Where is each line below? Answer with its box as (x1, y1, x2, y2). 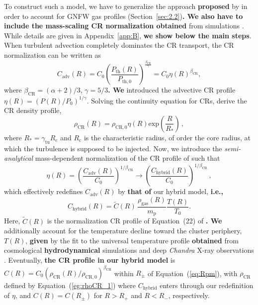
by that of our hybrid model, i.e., (118, 186, 223, 197)
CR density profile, (4, 105, 62, 115)
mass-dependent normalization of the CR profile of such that (35, 153, 220, 163)
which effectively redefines (4, 186, 83, 197)
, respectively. (168, 290, 210, 301)
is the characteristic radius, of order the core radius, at (84, 132, 251, 142)
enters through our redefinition (160, 280, 254, 290)
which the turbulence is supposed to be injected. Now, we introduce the (4, 143, 222, 153)
